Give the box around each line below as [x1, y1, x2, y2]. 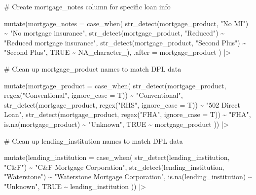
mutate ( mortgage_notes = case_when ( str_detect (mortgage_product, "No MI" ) [4, 18, 249, 28]
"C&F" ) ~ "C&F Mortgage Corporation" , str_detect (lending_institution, [4, 161, 224, 172]
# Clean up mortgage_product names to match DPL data [4, 63, 182, 74]
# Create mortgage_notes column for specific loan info [4, 1, 171, 11]
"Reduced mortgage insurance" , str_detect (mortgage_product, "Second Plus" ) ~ [4, 37, 247, 47]
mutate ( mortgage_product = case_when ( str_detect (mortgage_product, [4, 80, 226, 90]
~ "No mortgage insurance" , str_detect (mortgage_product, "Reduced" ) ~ [4, 28, 225, 38]
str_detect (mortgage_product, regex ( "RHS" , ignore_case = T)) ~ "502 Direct [4, 99, 240, 110]
